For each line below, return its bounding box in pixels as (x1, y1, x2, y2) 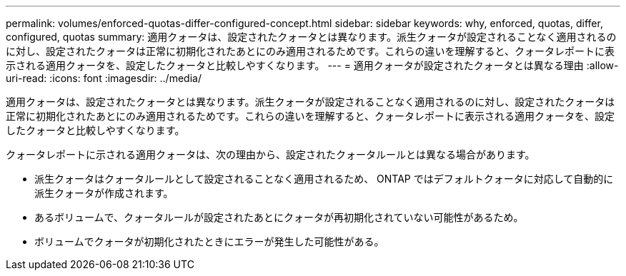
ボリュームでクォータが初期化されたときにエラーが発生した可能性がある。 (34, 235, 384, 247)
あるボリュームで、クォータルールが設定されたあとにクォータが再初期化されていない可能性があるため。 (34, 211, 524, 223)
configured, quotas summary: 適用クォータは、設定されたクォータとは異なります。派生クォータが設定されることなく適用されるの (6, 31, 617, 43)
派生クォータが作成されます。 (34, 187, 174, 199)
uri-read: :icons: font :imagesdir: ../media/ (6, 72, 202, 84)
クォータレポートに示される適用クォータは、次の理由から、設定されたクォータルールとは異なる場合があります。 (6, 148, 535, 160)
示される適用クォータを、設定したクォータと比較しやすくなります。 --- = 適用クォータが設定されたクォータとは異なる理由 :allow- (6, 59, 619, 71)
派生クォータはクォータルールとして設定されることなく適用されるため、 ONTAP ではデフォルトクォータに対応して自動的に (34, 173, 614, 185)
